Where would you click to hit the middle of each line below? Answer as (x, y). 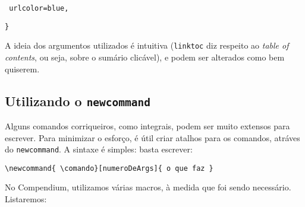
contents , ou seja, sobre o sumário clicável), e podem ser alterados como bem (145, 57)
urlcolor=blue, (39, 8)
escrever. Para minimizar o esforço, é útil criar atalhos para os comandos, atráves (152, 137)
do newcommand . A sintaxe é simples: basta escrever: (99, 149)
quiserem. (22, 69)
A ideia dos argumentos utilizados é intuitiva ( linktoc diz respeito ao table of (147, 45)
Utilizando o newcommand (78, 101)
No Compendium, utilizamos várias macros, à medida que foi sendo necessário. (148, 187)
